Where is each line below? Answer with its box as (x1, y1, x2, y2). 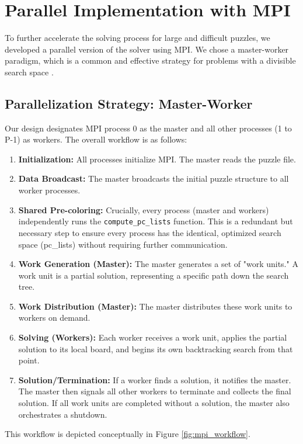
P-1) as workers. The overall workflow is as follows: (5, 133, 187, 145)
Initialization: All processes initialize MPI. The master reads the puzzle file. (18, 152, 296, 165)
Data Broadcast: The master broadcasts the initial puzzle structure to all (18, 172, 289, 185)
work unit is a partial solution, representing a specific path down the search (18, 269, 289, 281)
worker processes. (18, 184, 81, 196)
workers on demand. (18, 311, 90, 324)
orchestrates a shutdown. (18, 408, 107, 420)
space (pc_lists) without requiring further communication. (18, 238, 228, 250)
